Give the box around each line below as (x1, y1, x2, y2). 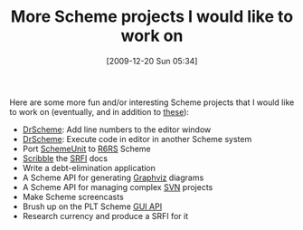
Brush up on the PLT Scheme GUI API (22, 201, 163, 212)
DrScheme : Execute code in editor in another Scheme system (22, 133, 252, 144)
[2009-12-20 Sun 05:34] (106, 55, 198, 66)
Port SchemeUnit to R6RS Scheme (22, 143, 151, 154)
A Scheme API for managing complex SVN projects (22, 181, 213, 192)
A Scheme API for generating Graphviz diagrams (22, 172, 204, 183)
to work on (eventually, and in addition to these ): (9, 106, 190, 117)
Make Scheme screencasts (22, 191, 124, 202)
